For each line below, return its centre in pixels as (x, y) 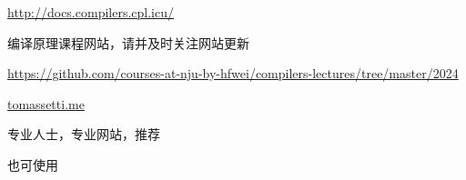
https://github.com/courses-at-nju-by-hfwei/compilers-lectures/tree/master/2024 (233, 73)
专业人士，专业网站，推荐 (84, 134)
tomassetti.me (46, 103)
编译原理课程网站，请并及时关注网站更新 (128, 42)
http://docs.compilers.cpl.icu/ (91, 12)
